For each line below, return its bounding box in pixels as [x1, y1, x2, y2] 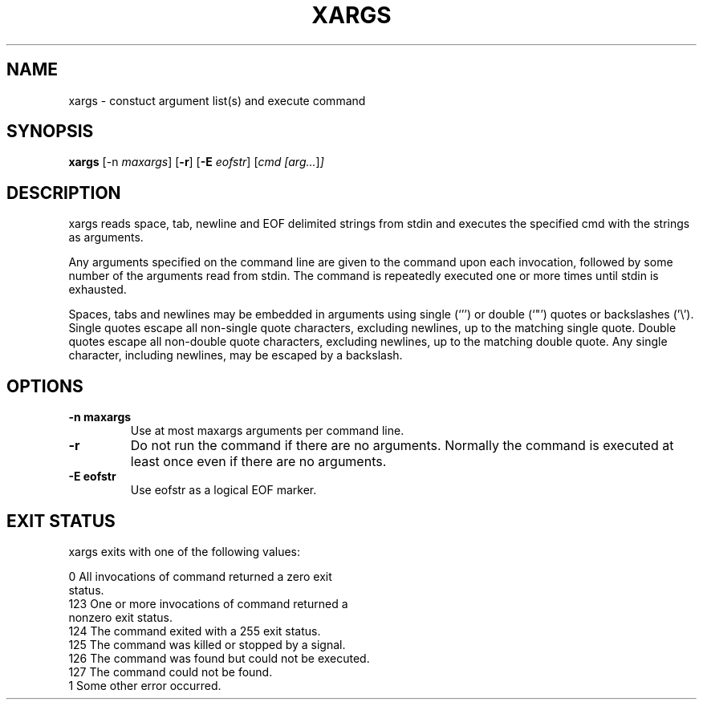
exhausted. [68, 282, 127, 297]
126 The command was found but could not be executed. [68, 651, 370, 665]
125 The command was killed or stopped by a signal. [68, 637, 346, 651]
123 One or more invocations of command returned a [68, 596, 348, 611]
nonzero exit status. [68, 610, 173, 624]
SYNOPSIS [6, 121, 94, 142]
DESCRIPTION [6, 182, 121, 203]
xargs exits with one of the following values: [68, 544, 301, 558]
